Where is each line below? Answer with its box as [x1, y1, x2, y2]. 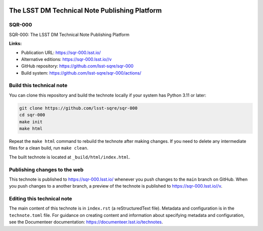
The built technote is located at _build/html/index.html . [9, 154, 131, 160]
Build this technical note [9, 82, 68, 89]
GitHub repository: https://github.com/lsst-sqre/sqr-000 [21, 63, 134, 69]
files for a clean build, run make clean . [9, 145, 89, 151]
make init [19, 119, 43, 124]
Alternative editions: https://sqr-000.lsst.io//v [21, 56, 112, 62]
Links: [9, 40, 22, 46]
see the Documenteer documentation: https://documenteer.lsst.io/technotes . [9, 219, 163, 225]
